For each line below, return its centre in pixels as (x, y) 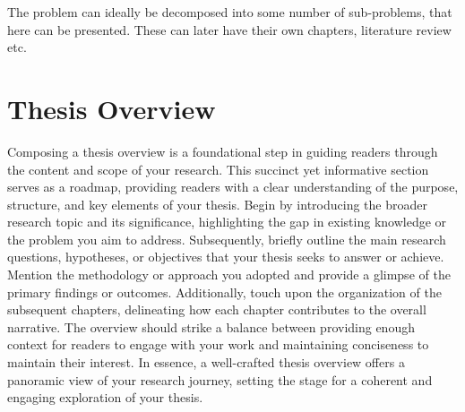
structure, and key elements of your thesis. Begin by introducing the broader (217, 204)
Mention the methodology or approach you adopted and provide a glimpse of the (229, 275)
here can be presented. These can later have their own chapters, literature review (229, 29)
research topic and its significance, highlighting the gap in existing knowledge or (227, 222)
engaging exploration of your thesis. (105, 397)
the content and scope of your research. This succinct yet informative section (218, 169)
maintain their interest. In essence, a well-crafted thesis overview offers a (206, 362)
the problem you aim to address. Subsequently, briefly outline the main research (227, 239)
